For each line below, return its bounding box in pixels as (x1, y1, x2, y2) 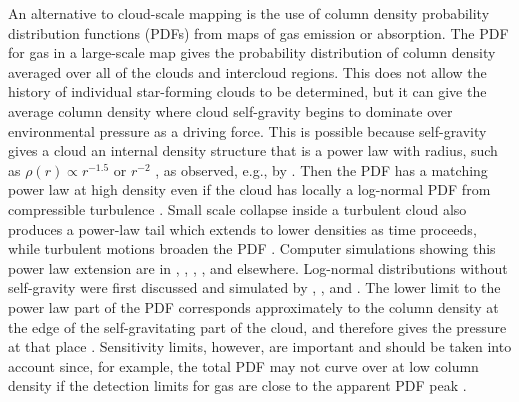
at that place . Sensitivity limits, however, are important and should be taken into (8, 336, 512, 357)
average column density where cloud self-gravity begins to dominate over (8, 100, 453, 121)
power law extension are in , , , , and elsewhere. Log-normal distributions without (8, 257, 508, 278)
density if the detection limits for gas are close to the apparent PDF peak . (8, 375, 467, 396)
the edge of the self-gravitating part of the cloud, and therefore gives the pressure (8, 316, 507, 337)
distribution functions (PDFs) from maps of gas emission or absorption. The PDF (8, 22, 509, 43)
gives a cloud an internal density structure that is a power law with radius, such (8, 140, 498, 161)
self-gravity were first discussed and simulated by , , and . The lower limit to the (8, 277, 501, 298)
